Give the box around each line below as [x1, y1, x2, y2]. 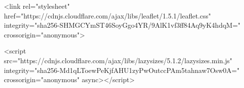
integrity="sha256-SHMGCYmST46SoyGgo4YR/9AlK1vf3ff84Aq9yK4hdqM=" [4, 20, 241, 30]
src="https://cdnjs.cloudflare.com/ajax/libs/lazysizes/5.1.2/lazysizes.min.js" [4, 55, 233, 65]
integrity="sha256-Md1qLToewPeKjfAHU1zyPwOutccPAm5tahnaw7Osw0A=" [4, 65, 240, 75]
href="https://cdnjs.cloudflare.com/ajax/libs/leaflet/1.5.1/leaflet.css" [4, 10, 211, 20]
